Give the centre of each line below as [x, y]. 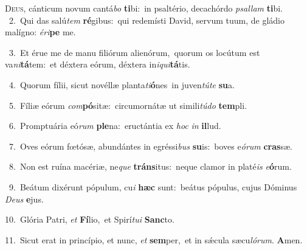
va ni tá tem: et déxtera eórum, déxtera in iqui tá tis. [98, 64]
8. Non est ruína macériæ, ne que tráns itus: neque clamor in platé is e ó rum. [150, 166]
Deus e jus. [24, 199]
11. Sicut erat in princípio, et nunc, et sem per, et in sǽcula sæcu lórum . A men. [154, 239]
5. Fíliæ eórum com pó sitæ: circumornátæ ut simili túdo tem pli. [128, 105]
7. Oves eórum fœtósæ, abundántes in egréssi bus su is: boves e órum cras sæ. [150, 146]
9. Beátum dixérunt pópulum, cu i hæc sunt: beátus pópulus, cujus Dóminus [153, 186]
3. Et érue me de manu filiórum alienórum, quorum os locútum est [134, 52]
